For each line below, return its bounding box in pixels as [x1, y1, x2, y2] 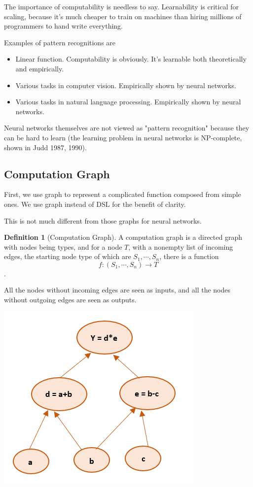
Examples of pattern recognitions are [4, 37, 116, 47]
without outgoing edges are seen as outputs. [4, 294, 137, 305]
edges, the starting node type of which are [4, 251, 131, 261]
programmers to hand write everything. [4, 21, 123, 31]
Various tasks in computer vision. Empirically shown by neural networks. [15, 80, 236, 90]
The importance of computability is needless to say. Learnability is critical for [4, 1, 239, 11]
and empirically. [15, 63, 64, 73]
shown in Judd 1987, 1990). [4, 142, 87, 152]
